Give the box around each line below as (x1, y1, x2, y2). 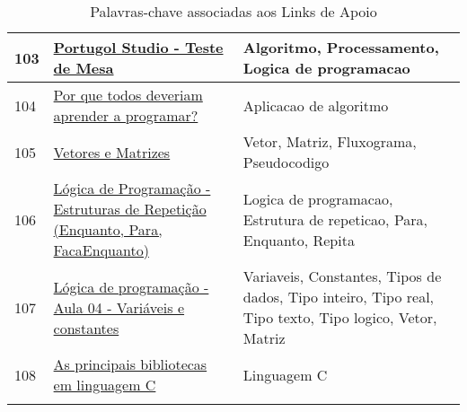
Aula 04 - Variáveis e (53, 296, 185, 318)
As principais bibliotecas (53, 354, 207, 374)
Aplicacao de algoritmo (242, 94, 389, 116)
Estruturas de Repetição (53, 198, 207, 219)
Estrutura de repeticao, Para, (242, 208, 428, 230)
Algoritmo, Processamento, (242, 37, 439, 57)
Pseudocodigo (242, 152, 330, 172)
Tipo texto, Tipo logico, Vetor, (242, 307, 437, 328)
